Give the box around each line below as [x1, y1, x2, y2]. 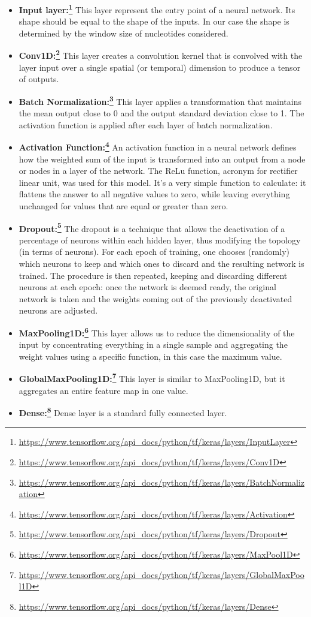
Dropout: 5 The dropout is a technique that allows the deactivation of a [19, 220, 285, 234]
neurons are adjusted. [19, 304, 98, 317]
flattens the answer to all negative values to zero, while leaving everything [19, 188, 290, 200]
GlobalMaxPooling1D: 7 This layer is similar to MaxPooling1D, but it [19, 371, 285, 385]
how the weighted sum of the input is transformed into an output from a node [19, 152, 306, 165]
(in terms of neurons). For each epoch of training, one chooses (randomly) [19, 245, 290, 258]
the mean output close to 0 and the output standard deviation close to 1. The [19, 107, 304, 119]
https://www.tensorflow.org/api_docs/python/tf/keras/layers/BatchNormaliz [19, 475, 304, 488]
